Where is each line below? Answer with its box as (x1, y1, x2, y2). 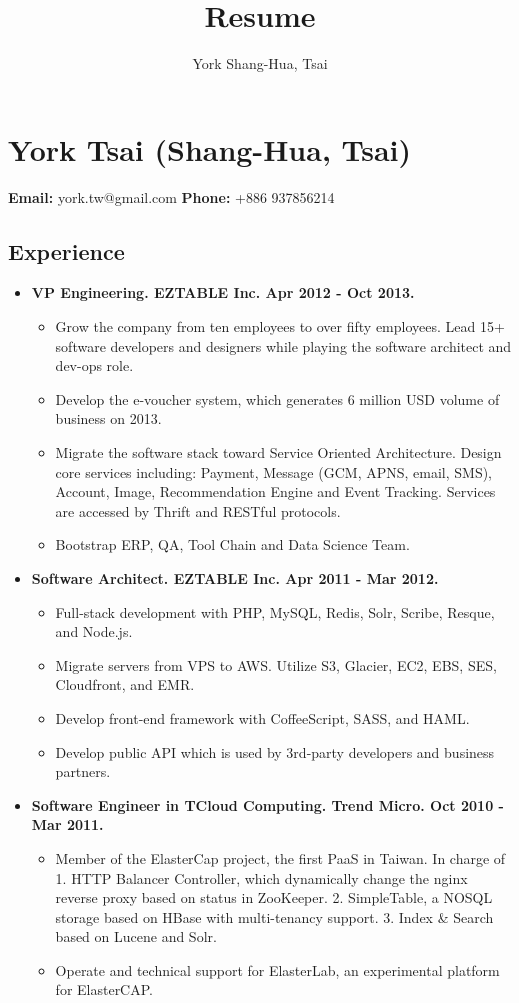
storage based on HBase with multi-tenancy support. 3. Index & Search (55, 906, 494, 927)
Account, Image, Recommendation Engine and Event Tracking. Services (55, 481, 496, 502)
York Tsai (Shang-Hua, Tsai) (8, 128, 412, 169)
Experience (8, 235, 125, 266)
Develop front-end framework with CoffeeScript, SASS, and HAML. (55, 707, 470, 728)
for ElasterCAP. (55, 979, 153, 1000)
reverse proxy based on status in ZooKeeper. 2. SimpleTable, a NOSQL (55, 887, 493, 908)
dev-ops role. (55, 355, 134, 376)
